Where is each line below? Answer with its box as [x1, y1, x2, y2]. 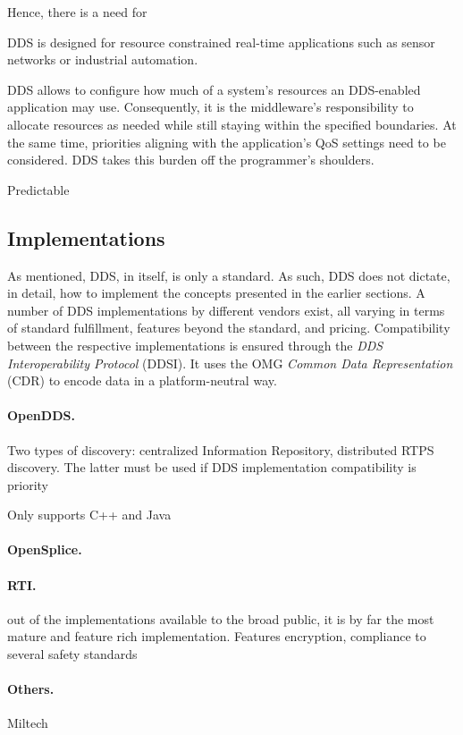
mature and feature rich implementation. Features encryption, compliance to [7, 627, 426, 646]
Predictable [7, 180, 70, 199]
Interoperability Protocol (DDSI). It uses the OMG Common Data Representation [7, 353, 453, 372]
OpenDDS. [7, 406, 75, 425]
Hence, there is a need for [7, 3, 147, 21]
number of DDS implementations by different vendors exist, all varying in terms [7, 300, 445, 319]
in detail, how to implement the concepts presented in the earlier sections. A [7, 283, 425, 302]
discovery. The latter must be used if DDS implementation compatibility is [7, 458, 417, 477]
